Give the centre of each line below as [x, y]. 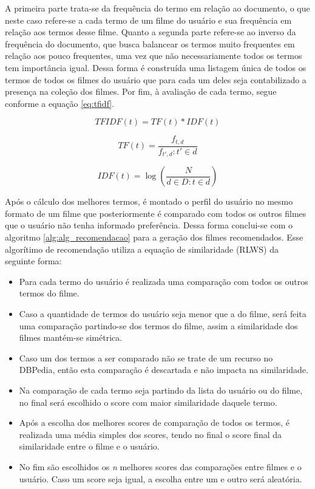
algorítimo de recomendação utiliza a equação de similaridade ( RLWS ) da [142, 249]
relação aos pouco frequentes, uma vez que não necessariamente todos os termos [154, 56]
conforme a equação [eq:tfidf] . [60, 103]
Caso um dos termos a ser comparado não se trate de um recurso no [146, 357]
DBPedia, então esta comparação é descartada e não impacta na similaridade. [164, 370]
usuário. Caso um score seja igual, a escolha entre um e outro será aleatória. [161, 478]
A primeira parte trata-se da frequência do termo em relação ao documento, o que [157, 8]
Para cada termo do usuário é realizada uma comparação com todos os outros [164, 281]
